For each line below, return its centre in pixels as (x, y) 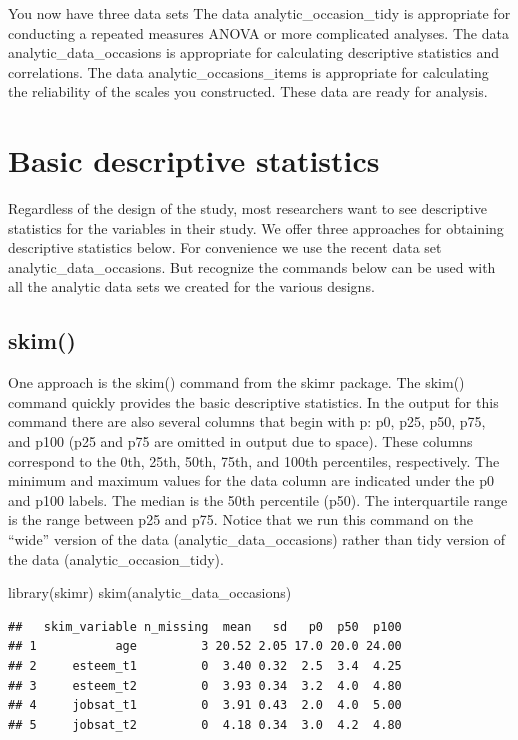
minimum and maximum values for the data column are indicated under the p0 (251, 480)
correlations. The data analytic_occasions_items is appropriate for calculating (248, 71)
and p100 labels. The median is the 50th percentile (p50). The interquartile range (258, 499)
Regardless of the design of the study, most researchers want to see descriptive (247, 208)
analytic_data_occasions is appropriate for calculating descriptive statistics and (254, 52)
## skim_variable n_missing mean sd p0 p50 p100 (205, 626)
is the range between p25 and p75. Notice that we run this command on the (240, 519)
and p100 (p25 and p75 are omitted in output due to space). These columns (240, 441)
